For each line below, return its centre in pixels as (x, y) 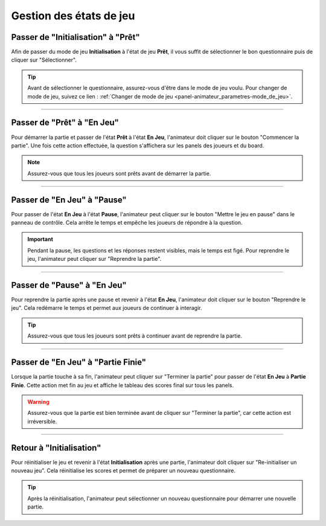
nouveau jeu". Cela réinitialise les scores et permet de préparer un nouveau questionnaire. (123, 470)
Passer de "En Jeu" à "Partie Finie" (79, 362)
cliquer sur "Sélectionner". (44, 60)
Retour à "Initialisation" (56, 448)
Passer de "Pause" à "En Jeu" (69, 285)
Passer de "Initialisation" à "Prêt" (75, 37)
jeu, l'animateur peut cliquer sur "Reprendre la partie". (94, 259)
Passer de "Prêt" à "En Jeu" (65, 123)
